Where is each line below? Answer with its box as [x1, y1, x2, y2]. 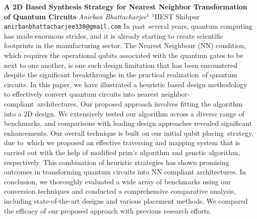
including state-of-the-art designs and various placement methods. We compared [4, 195, 248, 206]
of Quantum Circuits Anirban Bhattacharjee [4, 11, 147, 21]
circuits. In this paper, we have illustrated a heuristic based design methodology [4, 79, 247, 89]
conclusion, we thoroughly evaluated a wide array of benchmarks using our [4, 176, 231, 186]
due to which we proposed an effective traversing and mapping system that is [4, 137, 240, 148]
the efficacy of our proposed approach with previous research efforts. [4, 205, 211, 216]
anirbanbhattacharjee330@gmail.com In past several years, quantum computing [4, 21, 253, 31]
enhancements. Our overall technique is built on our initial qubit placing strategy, [4, 127, 254, 138]
